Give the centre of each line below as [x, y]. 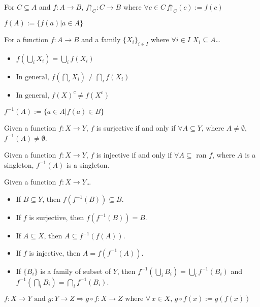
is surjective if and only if [136, 128]
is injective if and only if [134, 155]
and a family [101, 39]
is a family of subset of [75, 271]
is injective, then [55, 252]
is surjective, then [57, 217]
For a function [26, 39]
